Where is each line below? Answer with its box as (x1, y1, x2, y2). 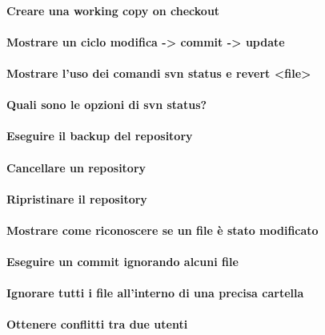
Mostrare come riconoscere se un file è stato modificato (6, 221, 319, 238)
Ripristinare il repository (6, 190, 147, 207)
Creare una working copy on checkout (6, 2, 220, 18)
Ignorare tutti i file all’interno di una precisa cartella (6, 285, 304, 301)
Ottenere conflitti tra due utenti (6, 316, 188, 333)
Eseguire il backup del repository (6, 127, 193, 144)
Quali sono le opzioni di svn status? (6, 96, 207, 113)
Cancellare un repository (6, 159, 146, 176)
